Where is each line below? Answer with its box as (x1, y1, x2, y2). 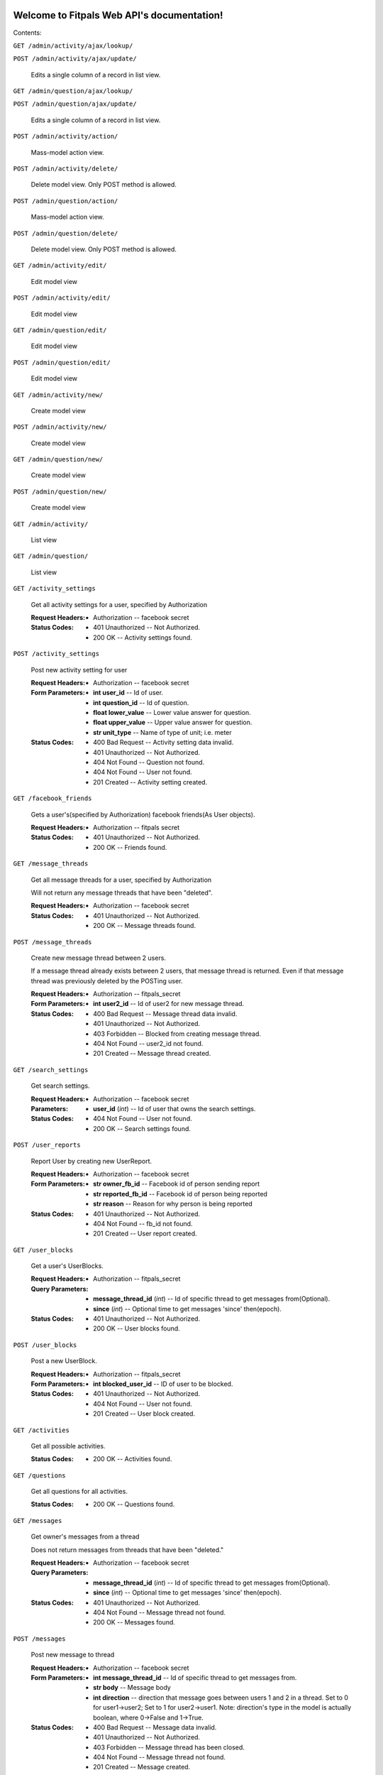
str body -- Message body (93, 1683, 172, 1692)
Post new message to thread (30, 1651, 115, 1659)
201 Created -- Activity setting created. (93, 777, 208, 786)
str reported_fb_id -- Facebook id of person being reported (93, 1189, 267, 1198)
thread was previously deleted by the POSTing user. (30, 976, 183, 985)
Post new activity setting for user (30, 665, 128, 674)
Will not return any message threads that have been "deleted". (30, 888, 213, 897)
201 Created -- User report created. (93, 1229, 198, 1238)
